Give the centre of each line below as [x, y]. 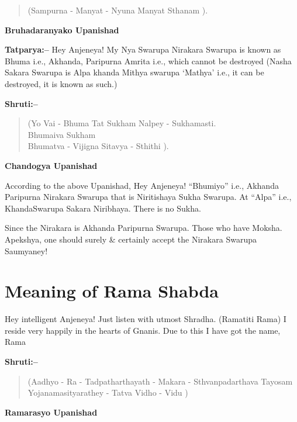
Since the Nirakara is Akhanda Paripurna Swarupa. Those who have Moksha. [144, 228]
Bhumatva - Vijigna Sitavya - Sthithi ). [98, 146]
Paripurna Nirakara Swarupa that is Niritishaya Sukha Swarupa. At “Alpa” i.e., [148, 197]
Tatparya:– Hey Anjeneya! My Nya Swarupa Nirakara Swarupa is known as [143, 49]
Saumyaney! [26, 250]
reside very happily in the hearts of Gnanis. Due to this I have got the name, [143, 330]
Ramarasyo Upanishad [51, 412]
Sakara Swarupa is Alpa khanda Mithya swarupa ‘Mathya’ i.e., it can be [134, 72]
